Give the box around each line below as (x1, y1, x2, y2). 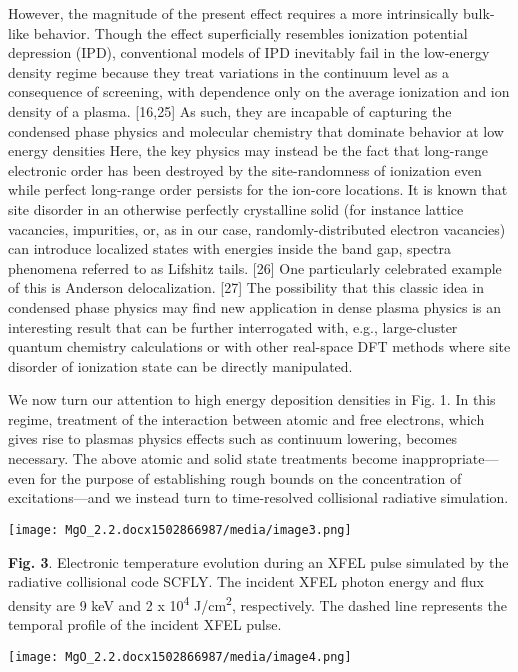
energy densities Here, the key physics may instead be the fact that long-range (8, 140, 488, 161)
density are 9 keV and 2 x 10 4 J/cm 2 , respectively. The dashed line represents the (8, 591, 507, 615)
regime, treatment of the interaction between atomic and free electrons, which (8, 408, 485, 429)
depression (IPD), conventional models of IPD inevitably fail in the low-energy (8, 42, 490, 63)
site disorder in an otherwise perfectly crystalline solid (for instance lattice (8, 198, 464, 219)
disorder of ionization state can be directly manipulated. (8, 355, 353, 376)
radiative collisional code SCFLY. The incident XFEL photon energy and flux (8, 571, 485, 592)
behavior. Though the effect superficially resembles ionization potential (33, 22, 468, 43)
